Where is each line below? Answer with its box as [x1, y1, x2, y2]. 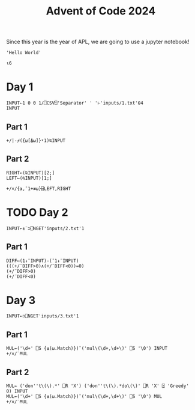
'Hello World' [6, 50, 42, 56]
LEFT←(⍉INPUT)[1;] [6, 175, 52, 181]
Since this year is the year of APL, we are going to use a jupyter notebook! [6, 38, 190, 46]
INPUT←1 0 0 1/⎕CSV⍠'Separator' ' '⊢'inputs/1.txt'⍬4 [6, 100, 144, 106]
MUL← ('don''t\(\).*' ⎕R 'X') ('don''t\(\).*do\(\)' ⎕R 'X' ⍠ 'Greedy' [6, 383, 189, 389]
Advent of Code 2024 [46, 4, 156, 18]
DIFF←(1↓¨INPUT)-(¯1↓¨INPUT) [6, 257, 79, 264]
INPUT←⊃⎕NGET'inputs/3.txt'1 [6, 313, 79, 319]
